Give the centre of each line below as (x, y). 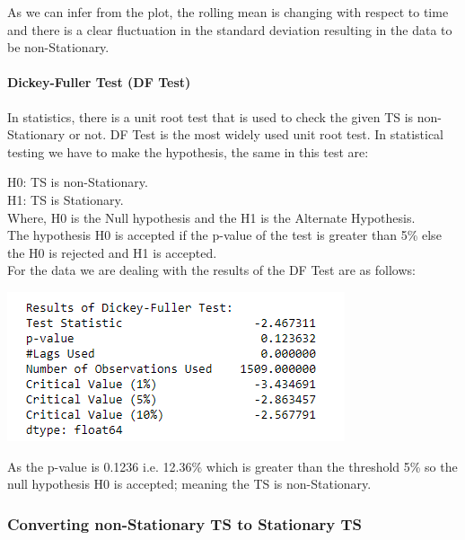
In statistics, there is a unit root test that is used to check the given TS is (211, 116)
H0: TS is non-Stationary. (78, 182)
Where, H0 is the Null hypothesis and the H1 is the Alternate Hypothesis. (211, 217)
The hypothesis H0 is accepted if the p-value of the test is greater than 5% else (224, 235)
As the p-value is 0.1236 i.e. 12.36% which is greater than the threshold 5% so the (232, 466)
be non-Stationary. (58, 47)
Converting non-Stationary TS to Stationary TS (185, 523)
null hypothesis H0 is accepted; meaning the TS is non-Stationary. (189, 484)
